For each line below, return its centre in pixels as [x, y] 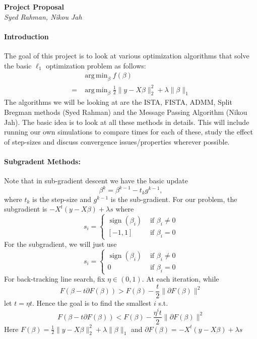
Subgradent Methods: [42, 161]
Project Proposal [34, 7]
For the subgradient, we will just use [60, 244]
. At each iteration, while [180, 279]
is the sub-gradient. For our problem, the [174, 199]
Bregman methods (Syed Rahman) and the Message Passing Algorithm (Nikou [126, 112]
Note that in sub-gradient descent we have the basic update [96, 181]
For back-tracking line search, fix [55, 279]
